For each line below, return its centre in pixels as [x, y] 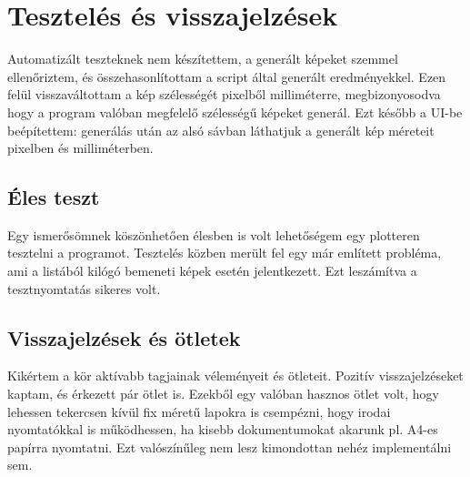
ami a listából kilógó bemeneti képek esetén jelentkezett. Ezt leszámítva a [212, 271]
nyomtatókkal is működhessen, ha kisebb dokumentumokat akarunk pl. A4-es [223, 429]
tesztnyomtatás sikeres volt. [84, 288]
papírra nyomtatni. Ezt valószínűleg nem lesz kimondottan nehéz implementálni [230, 447]
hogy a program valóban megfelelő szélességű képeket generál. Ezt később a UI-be [235, 112]
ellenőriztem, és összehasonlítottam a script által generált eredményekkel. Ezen [227, 76]
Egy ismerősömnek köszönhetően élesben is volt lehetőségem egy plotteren [214, 234]
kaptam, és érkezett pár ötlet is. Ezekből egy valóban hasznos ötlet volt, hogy [223, 394]
